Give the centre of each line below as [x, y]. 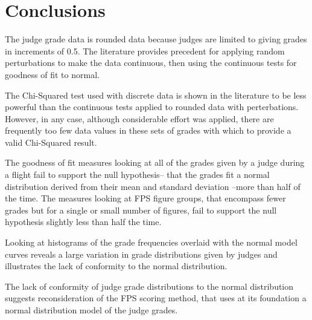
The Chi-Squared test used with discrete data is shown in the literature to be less [156, 95]
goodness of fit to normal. [52, 74]
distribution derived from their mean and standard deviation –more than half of [153, 186]
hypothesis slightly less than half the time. [83, 222]
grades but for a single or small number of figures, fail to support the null [141, 210]
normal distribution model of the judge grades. [91, 310]
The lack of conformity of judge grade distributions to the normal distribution [149, 286]
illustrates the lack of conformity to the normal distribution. [116, 266]
